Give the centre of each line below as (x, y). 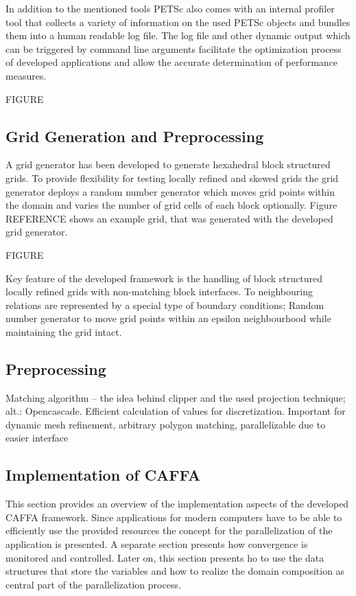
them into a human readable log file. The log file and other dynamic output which (178, 35)
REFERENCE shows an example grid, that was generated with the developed (169, 218)
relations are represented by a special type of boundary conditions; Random (165, 305)
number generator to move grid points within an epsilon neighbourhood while (168, 318)
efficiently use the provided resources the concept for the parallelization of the (169, 530)
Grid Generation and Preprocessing (135, 136)
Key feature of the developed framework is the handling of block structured (164, 278)
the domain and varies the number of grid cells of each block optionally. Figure (171, 205)
